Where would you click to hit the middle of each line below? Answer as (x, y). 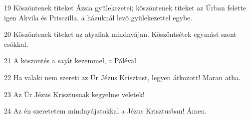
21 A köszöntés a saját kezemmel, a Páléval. (71, 60)
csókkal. (16, 44)
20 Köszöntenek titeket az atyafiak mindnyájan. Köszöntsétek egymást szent (120, 34)
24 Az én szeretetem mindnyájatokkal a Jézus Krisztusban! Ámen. (106, 111)
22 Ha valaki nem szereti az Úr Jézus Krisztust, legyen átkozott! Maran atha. (122, 77)
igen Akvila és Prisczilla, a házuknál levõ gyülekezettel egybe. (98, 17)
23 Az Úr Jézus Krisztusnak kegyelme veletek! (75, 94)
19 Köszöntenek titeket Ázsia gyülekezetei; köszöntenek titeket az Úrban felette (125, 7)
